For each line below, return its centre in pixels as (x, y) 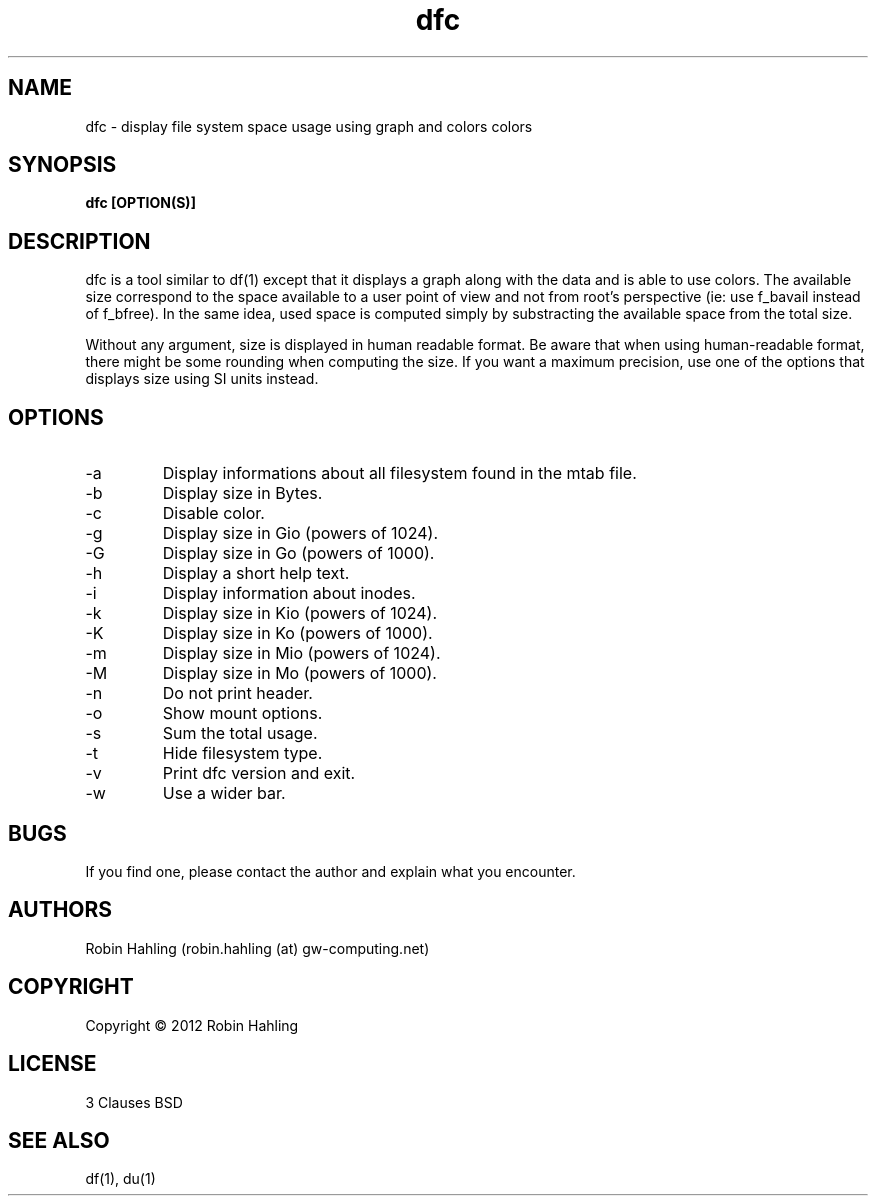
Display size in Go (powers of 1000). (298, 553)
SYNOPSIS (62, 165)
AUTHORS (60, 910)
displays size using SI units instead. (202, 379)
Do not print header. (237, 693)
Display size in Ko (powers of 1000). (297, 633)
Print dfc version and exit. (259, 773)
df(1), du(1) (120, 1179)
